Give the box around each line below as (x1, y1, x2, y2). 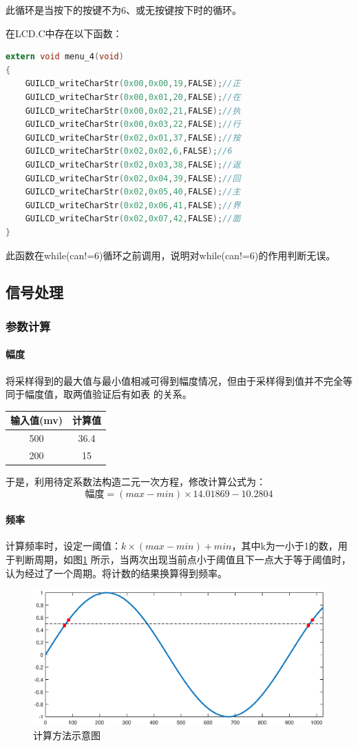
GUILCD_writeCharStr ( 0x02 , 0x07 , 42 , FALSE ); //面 (25, 214, 241, 224)
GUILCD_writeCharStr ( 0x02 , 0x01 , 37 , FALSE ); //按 (25, 132, 241, 143)
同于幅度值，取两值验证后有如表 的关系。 (6, 387, 192, 401)
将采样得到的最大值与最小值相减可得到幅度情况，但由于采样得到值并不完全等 (6, 373, 352, 387)
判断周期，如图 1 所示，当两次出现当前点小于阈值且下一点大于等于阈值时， (14, 552, 351, 566)
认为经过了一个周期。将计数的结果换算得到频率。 (6, 565, 227, 580)
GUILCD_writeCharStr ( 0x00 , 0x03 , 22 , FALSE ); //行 (25, 119, 241, 130)
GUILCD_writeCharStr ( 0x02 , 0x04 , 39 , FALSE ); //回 (25, 173, 241, 183)
